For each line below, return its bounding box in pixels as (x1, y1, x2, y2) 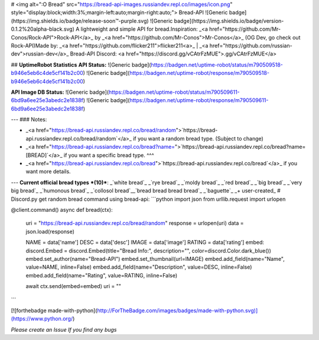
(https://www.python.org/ (11, 315, 73, 322)
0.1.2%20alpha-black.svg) (11, 25, 75, 32)
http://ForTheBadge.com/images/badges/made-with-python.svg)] (97, 307, 258, 314)
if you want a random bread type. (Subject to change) (133, 135, 264, 142)
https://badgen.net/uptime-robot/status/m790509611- (108, 89, 240, 96)
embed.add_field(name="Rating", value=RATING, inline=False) (25, 272, 178, 279)
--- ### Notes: (11, 116, 47, 123)
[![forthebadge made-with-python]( (11, 307, 97, 314)
